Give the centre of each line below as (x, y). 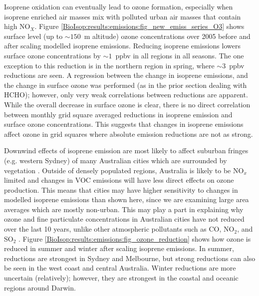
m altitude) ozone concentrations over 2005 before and (167, 36)
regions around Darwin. (40, 287)
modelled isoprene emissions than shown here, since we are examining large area (127, 199)
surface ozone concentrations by (52, 55)
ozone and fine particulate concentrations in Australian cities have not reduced (124, 219)
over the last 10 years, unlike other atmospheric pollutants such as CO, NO (119, 229)
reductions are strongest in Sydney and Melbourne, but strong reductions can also (130, 258)
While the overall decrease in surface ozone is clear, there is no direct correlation (127, 104)
